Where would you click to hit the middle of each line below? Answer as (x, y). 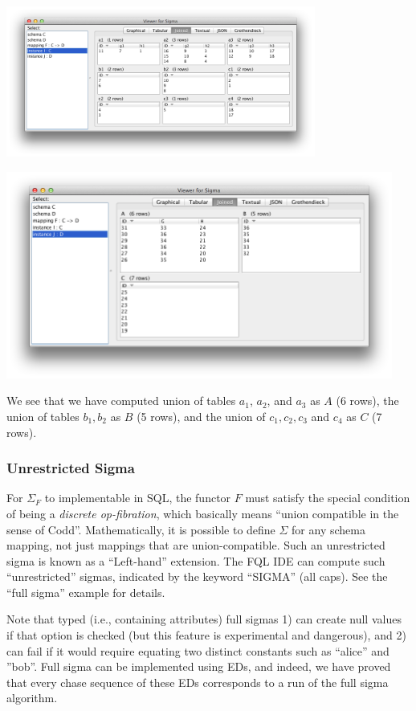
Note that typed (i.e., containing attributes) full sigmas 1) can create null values (204, 619)
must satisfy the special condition (328, 498)
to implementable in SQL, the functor (138, 498)
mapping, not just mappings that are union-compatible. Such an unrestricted (196, 545)
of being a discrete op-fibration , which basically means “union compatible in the (203, 513)
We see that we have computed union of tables (121, 400)
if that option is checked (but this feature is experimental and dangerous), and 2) (206, 635)
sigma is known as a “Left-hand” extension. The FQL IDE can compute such (196, 560)
